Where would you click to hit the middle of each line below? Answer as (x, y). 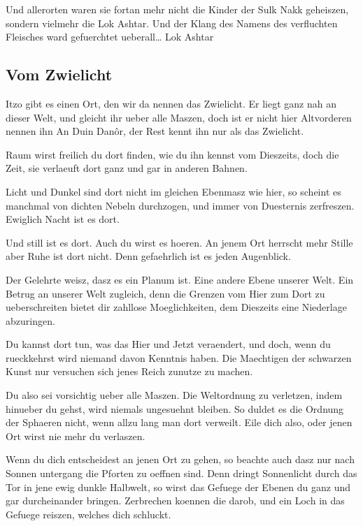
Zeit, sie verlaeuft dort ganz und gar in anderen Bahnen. (127, 168)
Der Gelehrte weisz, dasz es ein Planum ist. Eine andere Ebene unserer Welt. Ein (180, 279)
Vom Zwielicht (59, 74)
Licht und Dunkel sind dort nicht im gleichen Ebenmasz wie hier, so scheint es (173, 191)
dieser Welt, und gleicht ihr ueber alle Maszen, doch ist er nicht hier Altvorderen (179, 117)
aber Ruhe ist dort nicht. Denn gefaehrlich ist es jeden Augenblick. (148, 256)
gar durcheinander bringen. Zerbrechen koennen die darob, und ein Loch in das (175, 501)
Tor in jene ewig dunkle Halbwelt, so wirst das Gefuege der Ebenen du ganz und (178, 487)
